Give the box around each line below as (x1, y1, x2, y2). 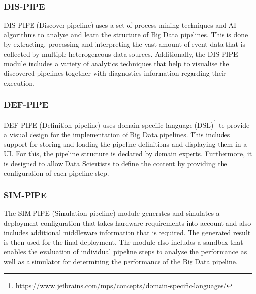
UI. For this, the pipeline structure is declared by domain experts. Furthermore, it (4, 148, 252, 159)
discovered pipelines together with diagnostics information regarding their (4, 68, 226, 78)
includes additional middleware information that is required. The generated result (4, 227, 251, 237)
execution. (4, 77, 34, 88)
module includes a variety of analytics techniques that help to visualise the (4, 58, 229, 68)
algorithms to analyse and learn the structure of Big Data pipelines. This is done (4, 29, 248, 39)
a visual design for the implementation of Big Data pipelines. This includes (4, 129, 230, 139)
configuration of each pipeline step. (4, 168, 109, 178)
